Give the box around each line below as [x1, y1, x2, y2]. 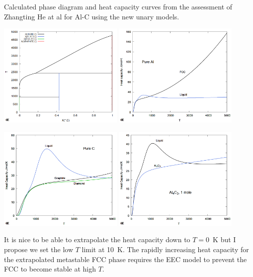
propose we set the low [4, 244, 73, 254]
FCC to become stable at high [4, 264, 96, 274]
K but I [213, 234, 236, 245]
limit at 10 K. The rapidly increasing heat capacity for [82, 244, 249, 254]
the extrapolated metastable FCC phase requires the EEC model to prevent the [4, 254, 247, 264]
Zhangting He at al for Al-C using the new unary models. [4, 11, 179, 21]
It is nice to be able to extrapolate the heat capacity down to [4, 234, 190, 245]
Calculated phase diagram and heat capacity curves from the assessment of [4, 1, 233, 11]
